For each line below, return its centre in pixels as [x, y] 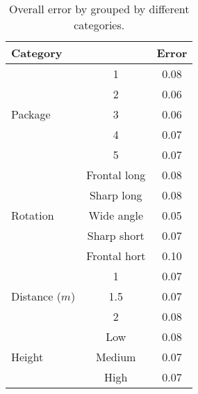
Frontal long [116, 175]
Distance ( [36, 296]
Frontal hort [116, 256]
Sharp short [116, 235]
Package [31, 114]
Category [37, 53]
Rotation [33, 215]
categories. [99, 25]
